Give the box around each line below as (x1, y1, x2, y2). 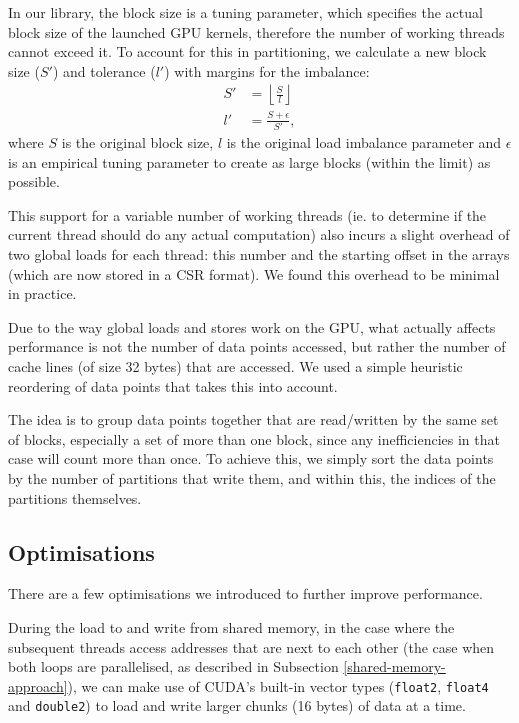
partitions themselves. (8, 487, 142, 508)
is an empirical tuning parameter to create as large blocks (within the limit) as (8, 151, 491, 172)
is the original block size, (61, 132, 214, 153)
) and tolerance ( (52, 60, 156, 81)
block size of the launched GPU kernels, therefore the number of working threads (8, 21, 505, 42)
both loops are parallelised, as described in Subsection (8, 656, 339, 677)
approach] (8, 675, 68, 696)
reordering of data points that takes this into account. (8, 375, 338, 396)
